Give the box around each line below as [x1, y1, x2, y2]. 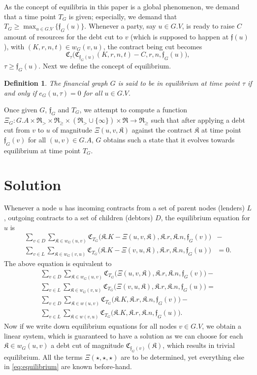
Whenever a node [4, 203, 57, 213]
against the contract [131, 125, 193, 135]
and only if [4, 87, 37, 98]
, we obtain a [202, 321, 242, 331]
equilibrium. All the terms [4, 351, 83, 362]
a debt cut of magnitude [51, 340, 124, 350]
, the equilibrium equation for [161, 212, 250, 223]
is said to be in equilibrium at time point [118, 78, 240, 88]
